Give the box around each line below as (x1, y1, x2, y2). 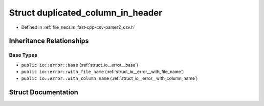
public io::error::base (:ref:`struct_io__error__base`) (21, 62, 139, 68)
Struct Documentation (9, 88, 78, 97)
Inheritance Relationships (9, 37, 89, 45)
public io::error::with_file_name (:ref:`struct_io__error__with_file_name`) (21, 69, 184, 75)
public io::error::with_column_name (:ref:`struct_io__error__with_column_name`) (21, 75, 198, 81)
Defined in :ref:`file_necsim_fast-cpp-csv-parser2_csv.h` (21, 24, 135, 30)
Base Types (9, 52, 38, 58)
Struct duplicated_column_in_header (9, 7, 162, 18)
